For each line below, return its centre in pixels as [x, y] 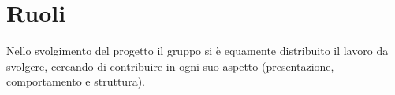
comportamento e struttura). [76, 81]
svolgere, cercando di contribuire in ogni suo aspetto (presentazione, [170, 66]
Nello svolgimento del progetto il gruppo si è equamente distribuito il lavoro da [197, 51]
